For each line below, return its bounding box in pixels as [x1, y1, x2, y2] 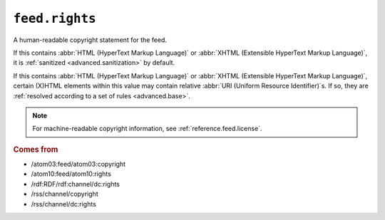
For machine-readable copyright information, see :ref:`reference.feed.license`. [32, 125, 262, 133]
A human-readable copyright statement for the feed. [13, 36, 168, 44]
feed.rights [13, 11, 96, 26]
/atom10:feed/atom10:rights [31, 169, 112, 178]
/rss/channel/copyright [31, 189, 99, 199]
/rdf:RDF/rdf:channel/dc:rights [31, 179, 120, 188]
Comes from [13, 145, 58, 154]
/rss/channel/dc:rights [31, 199, 96, 208]
